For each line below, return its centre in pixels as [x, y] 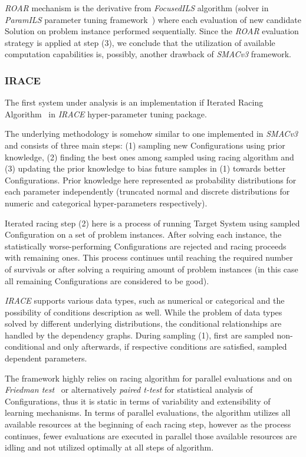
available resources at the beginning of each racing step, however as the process [148, 424]
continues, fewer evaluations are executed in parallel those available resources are [151, 435]
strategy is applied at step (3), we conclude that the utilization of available [140, 42]
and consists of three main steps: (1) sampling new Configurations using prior [145, 145]
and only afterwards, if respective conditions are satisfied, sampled [167, 346]
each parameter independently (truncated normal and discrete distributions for [147, 191]
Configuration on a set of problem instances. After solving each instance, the [143, 234]
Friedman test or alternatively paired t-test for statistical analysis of [129, 389]
